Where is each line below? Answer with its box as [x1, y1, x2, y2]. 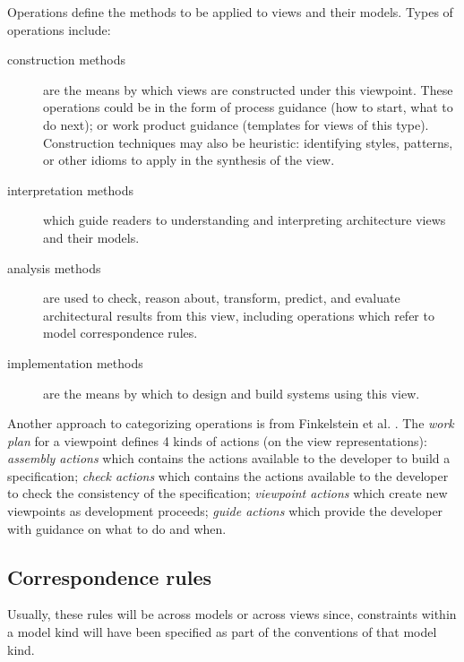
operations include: [7, 20, 111, 39]
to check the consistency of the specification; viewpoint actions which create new [7, 484, 448, 503]
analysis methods [7, 258, 101, 277]
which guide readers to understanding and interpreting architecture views [43, 211, 446, 229]
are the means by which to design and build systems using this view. [43, 383, 420, 402]
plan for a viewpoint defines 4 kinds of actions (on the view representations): [7, 431, 427, 450]
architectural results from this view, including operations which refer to [43, 305, 434, 324]
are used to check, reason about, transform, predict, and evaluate [43, 288, 400, 307]
